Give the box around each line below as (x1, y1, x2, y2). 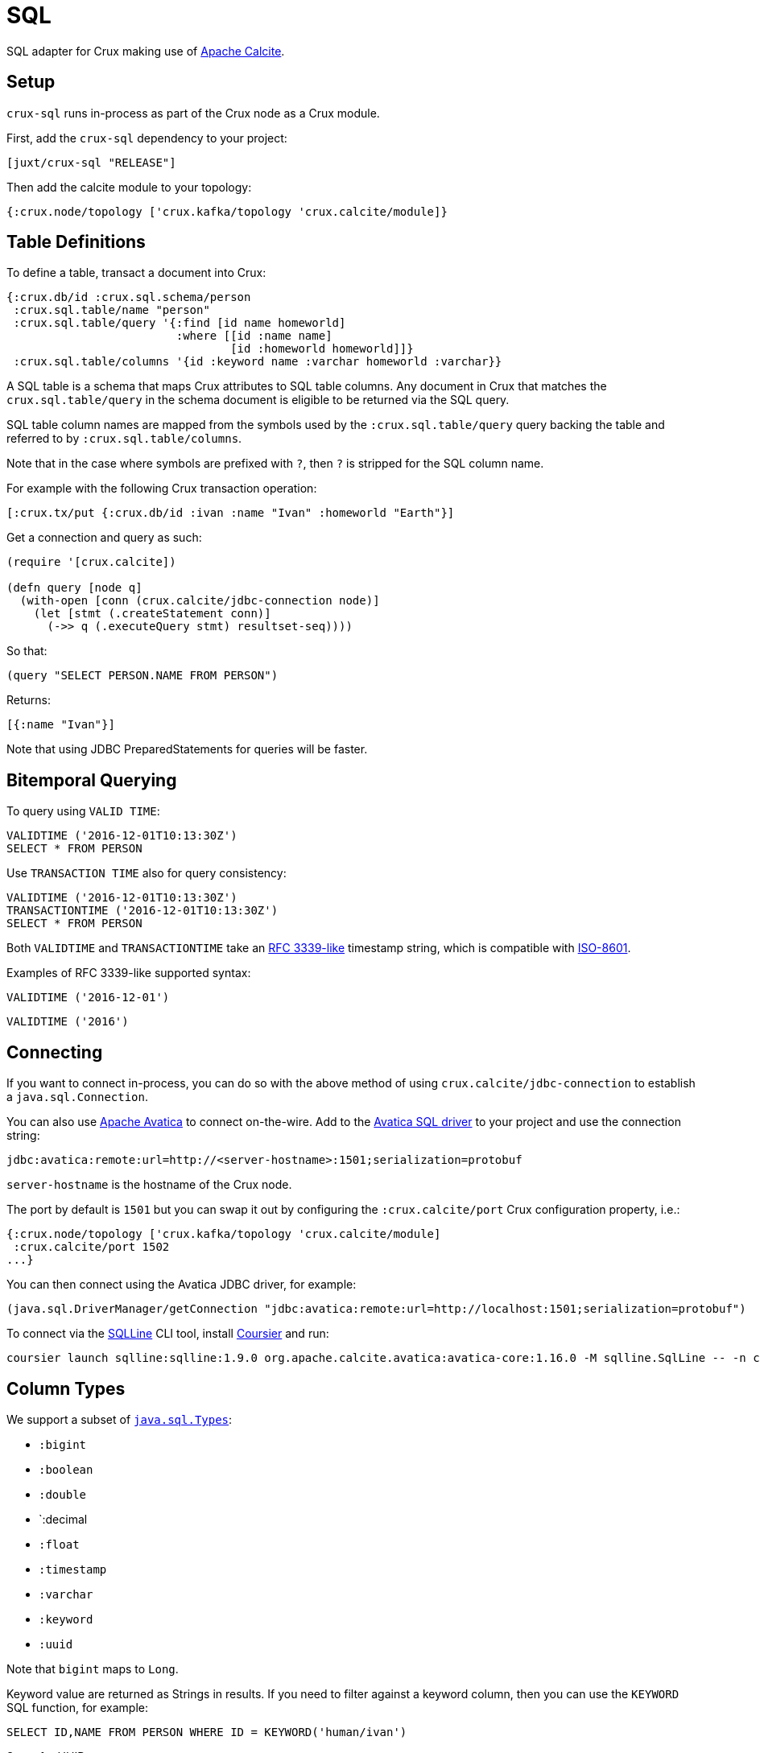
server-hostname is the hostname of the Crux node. (6, 1178, 292, 1192)
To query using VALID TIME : (6, 804, 160, 819)
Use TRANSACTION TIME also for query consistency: (6, 866, 287, 881)
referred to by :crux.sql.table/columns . (6, 431, 242, 446)
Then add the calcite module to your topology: (6, 179, 252, 194)
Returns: (6, 693, 52, 707)
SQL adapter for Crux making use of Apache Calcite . (6, 43, 285, 58)
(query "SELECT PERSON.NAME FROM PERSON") (6, 669, 279, 683)
